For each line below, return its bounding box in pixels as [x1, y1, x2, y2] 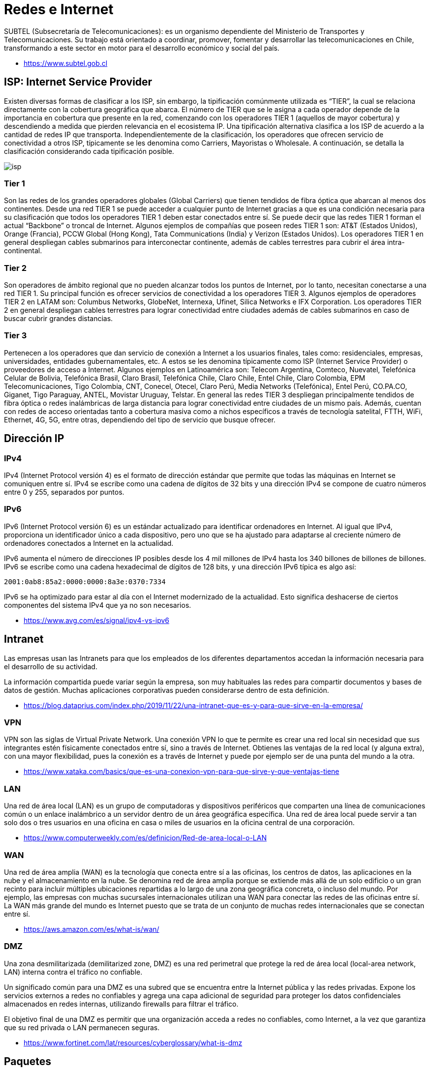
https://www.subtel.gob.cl [24, 59, 108, 67]
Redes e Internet [4, 1, 114, 18]
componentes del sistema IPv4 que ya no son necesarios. [4, 600, 191, 609]
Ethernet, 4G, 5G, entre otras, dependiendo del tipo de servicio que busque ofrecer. [4, 415, 276, 424]
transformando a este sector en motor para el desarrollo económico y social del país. [4, 43, 279, 52]
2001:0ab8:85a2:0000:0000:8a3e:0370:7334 [4, 577, 166, 586]
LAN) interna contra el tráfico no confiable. [4, 967, 143, 976]
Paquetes [4, 1055, 52, 1068]
